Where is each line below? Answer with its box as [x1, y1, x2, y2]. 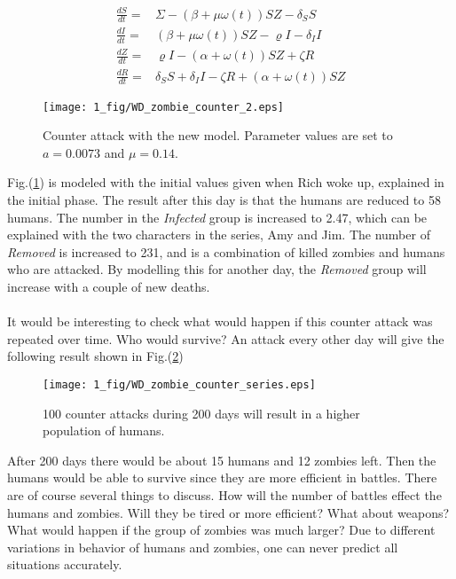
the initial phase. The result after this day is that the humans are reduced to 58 [7, 190, 441, 208]
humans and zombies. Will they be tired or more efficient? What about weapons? [7, 503, 450, 521]
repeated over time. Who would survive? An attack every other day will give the [7, 329, 444, 348]
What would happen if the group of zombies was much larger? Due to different [7, 520, 436, 539]
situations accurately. [7, 555, 122, 574]
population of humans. [43, 421, 165, 440]
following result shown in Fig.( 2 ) [7, 347, 184, 365]
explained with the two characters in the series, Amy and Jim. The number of [7, 225, 430, 244]
